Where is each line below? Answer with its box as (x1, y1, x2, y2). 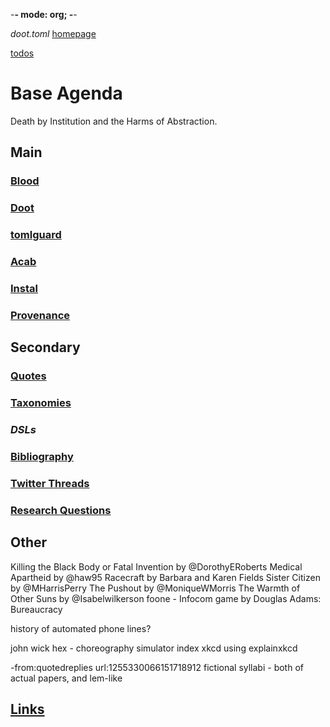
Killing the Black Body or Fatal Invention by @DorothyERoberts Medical (10, 560, 303, 573)
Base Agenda (10, 82, 123, 105)
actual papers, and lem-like (10, 672, 123, 684)
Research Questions (10, 503, 112, 517)
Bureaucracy (10, 603, 63, 615)
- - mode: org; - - (10, 9, 78, 20)
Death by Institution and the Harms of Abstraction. (10, 115, 218, 127)
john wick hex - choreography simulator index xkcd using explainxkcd (10, 642, 298, 654)
